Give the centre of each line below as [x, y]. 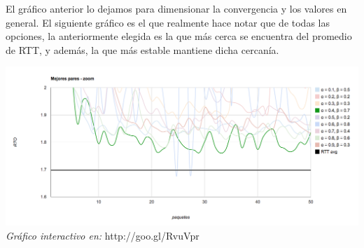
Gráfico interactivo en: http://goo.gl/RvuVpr [103, 235]
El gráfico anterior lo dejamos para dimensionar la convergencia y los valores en [176, 8]
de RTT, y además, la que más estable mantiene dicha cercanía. [142, 49]
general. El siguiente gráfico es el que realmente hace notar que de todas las [168, 22]
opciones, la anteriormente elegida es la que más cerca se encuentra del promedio [179, 36]
